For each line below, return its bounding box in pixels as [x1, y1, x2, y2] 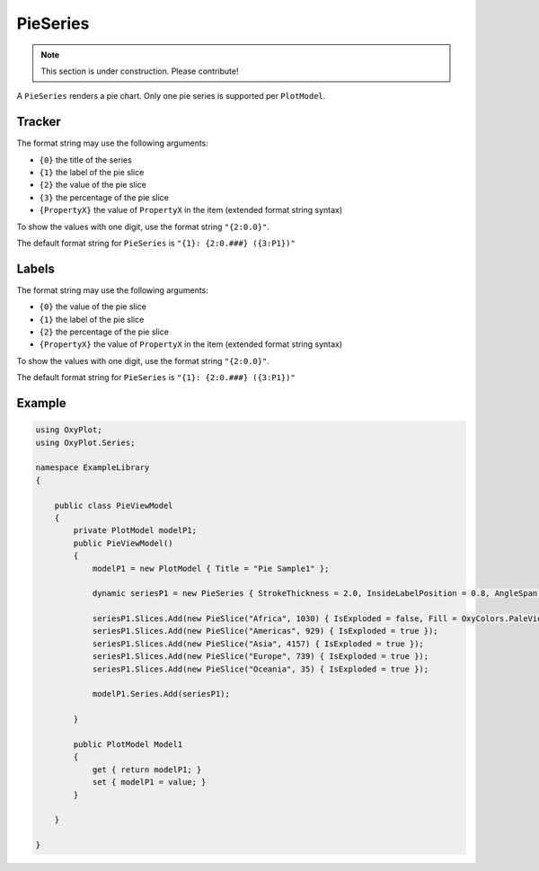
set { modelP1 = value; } [92, 778, 207, 787]
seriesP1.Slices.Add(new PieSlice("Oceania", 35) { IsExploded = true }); [92, 663, 429, 674]
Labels [16, 261, 56, 276]
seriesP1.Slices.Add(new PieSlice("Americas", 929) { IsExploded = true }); [92, 626, 439, 636]
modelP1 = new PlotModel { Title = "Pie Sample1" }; [92, 563, 330, 573]
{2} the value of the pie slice [39, 180, 147, 191]
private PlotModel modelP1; [73, 526, 198, 536]
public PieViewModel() [73, 538, 174, 548]
